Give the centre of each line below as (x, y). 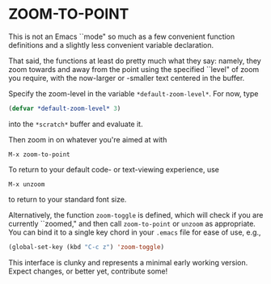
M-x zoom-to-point (39, 155)
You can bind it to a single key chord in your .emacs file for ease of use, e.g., (135, 232)
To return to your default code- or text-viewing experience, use (114, 169)
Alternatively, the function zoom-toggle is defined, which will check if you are (136, 214)
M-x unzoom (27, 184)
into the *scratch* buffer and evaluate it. (76, 124)
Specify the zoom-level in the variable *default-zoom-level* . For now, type (133, 93)
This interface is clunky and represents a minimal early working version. (128, 262)
